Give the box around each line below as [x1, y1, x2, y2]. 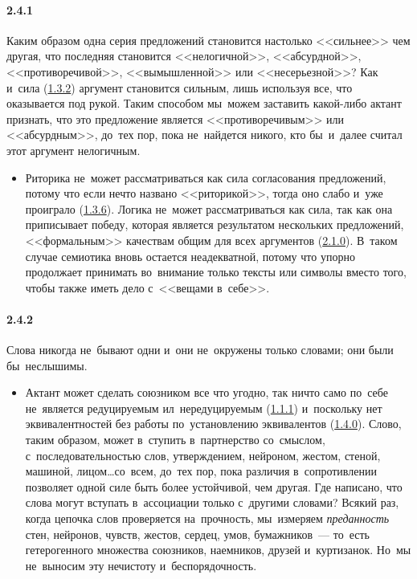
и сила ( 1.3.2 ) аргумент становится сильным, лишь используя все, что [6, 79, 353, 96]
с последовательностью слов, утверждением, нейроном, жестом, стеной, [25, 446, 381, 463]
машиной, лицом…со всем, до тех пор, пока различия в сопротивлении [25, 463, 377, 479]
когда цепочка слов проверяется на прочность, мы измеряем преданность [25, 510, 390, 527]
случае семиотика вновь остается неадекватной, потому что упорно [25, 247, 355, 264]
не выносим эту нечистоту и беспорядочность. [25, 557, 257, 573]
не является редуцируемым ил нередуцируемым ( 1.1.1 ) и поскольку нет [25, 399, 382, 416]
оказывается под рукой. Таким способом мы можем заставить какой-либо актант [6, 95, 402, 112]
